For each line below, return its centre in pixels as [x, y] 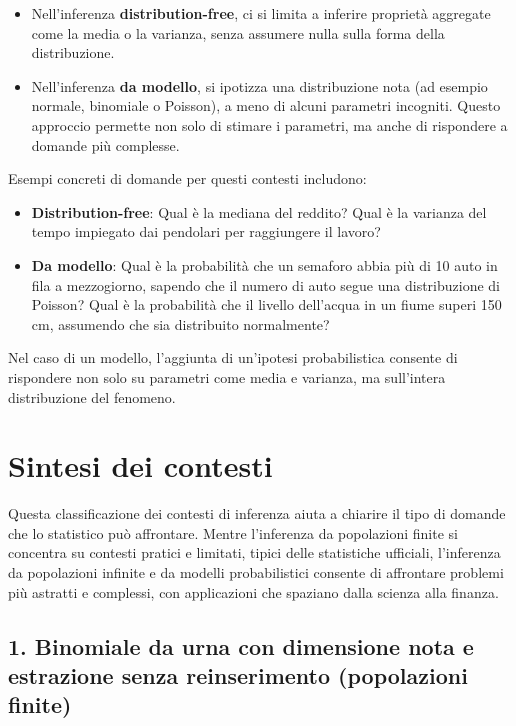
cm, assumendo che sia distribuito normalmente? [180, 323]
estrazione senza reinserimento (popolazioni [238, 674]
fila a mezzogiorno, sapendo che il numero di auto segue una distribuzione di [265, 284]
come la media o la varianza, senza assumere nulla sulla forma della [238, 32]
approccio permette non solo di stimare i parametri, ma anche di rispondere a [269, 124]
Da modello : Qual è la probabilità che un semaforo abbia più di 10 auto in [264, 264]
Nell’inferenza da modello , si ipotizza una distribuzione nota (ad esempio [259, 85]
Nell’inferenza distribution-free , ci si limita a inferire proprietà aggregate [261, 13]
